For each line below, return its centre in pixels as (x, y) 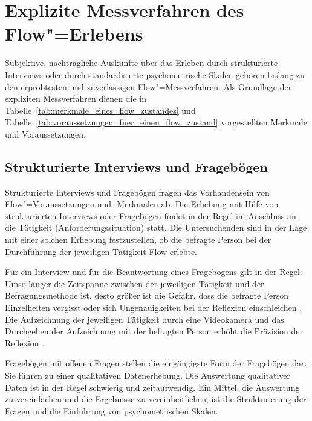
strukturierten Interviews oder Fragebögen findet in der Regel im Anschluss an (151, 215)
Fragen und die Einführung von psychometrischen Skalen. (112, 410)
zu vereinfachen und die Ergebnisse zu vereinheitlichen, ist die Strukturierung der (156, 399)
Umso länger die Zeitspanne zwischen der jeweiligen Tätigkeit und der (135, 283)
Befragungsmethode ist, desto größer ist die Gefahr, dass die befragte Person (147, 295)
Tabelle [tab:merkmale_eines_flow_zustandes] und (100, 110)
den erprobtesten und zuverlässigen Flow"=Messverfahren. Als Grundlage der (148, 86)
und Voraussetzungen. (45, 134)
